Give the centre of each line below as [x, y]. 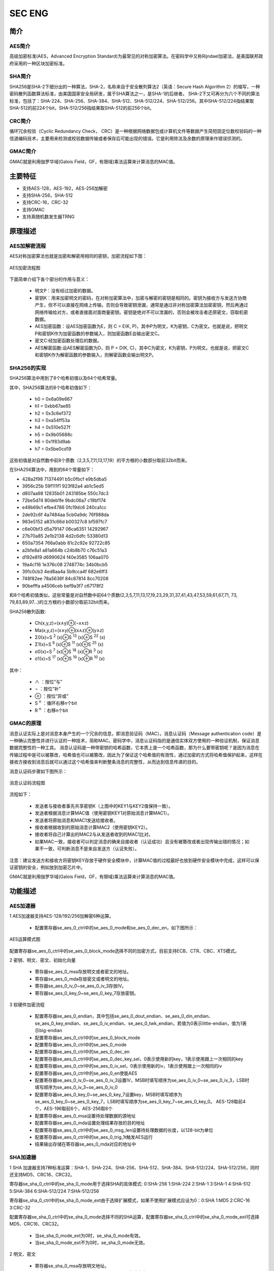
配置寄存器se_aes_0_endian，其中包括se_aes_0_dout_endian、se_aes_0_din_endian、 [124, 1016]
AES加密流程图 [25, 267]
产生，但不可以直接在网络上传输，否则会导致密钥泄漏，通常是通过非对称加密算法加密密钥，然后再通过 [141, 305]
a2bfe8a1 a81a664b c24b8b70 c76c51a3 [65, 550]
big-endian [50, 1031]
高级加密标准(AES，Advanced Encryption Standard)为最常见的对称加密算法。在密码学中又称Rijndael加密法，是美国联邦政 [136, 56]
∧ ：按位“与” [49, 682]
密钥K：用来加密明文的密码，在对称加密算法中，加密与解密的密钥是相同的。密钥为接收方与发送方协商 [141, 298]
